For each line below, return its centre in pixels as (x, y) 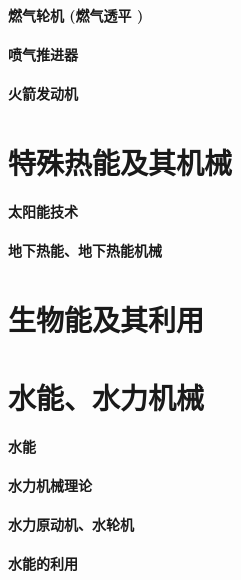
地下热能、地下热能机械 (85, 249)
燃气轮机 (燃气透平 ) (76, 14)
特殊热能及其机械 (120, 161)
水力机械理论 (50, 484)
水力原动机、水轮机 (71, 524)
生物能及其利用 (106, 318)
